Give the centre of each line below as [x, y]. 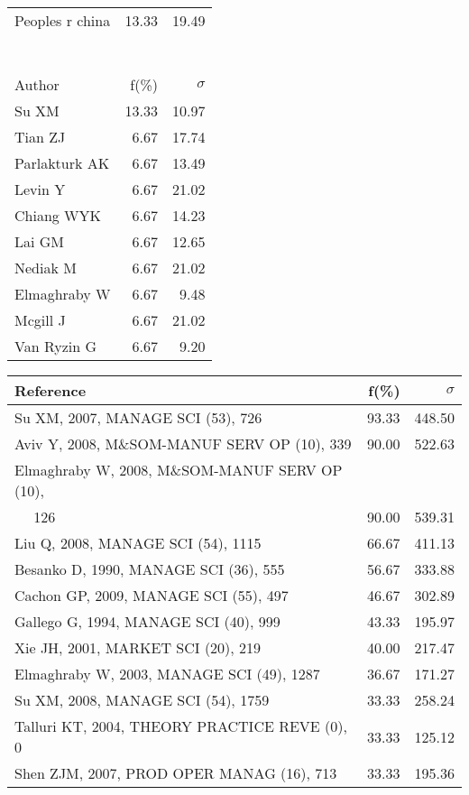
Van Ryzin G [56, 346]
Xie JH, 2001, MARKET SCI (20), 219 [138, 647]
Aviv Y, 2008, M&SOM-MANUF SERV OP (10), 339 [183, 444]
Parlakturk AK [62, 163]
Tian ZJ [40, 137]
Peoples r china [63, 20]
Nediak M [46, 268]
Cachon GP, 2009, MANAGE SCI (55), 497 [152, 595]
